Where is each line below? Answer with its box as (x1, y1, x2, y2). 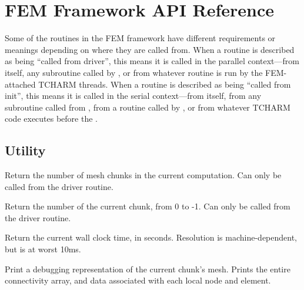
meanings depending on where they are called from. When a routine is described (5, 43, 295, 55)
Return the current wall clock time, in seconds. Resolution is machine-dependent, (5, 231, 298, 244)
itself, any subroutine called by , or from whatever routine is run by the (5, 66, 263, 78)
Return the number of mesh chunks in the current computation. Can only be (5, 169, 282, 181)
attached (5, 78, 36, 90)
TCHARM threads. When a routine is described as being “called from (38, 78, 291, 90)
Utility (5, 141, 46, 159)
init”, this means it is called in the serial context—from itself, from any (5, 89, 262, 102)
